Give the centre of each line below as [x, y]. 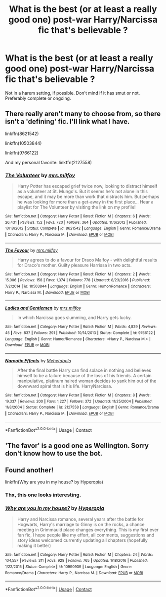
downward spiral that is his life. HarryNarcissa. [65, 386]
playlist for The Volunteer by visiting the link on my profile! [76, 207]
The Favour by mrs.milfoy [32, 250]
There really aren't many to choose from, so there [83, 114]
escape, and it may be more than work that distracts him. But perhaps [88, 197]
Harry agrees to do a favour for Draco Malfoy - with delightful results [87, 260]
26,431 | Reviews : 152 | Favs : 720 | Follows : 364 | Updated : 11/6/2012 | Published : [76, 222]
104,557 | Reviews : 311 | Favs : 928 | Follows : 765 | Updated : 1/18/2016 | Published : [77, 561]
